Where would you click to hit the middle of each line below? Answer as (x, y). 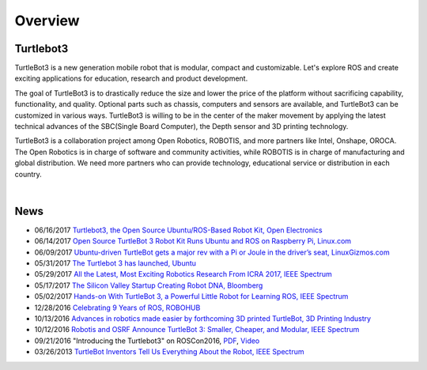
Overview (47, 21)
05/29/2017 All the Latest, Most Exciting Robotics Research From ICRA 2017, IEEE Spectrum (183, 274)
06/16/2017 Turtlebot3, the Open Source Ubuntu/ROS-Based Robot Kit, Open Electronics (179, 230)
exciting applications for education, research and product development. (131, 78)
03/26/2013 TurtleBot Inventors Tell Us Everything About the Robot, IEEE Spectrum (169, 352)
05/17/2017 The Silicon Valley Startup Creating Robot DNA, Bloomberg (149, 285)
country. (28, 174)
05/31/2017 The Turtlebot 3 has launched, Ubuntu (115, 263)
